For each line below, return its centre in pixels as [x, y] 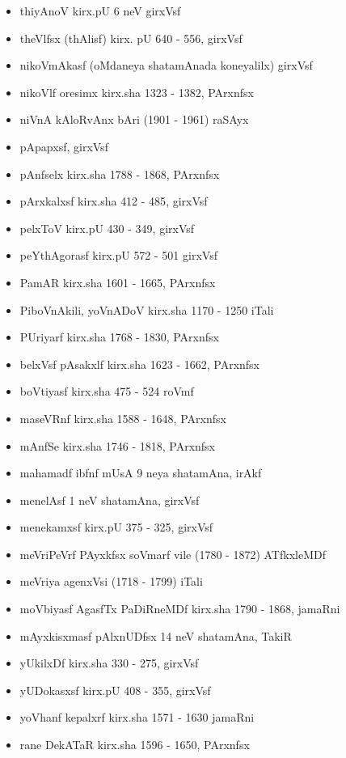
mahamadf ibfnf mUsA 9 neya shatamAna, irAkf [141, 473]
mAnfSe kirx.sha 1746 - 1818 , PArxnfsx [118, 445]
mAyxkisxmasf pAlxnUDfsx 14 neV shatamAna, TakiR [156, 635]
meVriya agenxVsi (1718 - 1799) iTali [111, 581]
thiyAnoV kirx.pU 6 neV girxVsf [100, 11]
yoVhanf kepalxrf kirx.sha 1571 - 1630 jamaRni [137, 717]
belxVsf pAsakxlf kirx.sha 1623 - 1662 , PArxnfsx [140, 364]
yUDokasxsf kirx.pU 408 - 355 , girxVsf [115, 690]
